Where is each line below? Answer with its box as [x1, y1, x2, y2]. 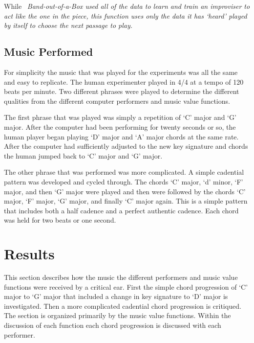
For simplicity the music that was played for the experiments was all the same [4, 67, 238, 77]
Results [4, 244, 55, 264]
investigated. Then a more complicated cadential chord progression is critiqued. [4, 300, 241, 311]
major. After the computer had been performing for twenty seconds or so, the [4, 121, 236, 132]
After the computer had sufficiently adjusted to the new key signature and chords [4, 141, 248, 151]
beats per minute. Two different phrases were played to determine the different [4, 86, 239, 96]
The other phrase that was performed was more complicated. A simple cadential [4, 167, 244, 177]
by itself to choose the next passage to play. [4, 20, 133, 30]
